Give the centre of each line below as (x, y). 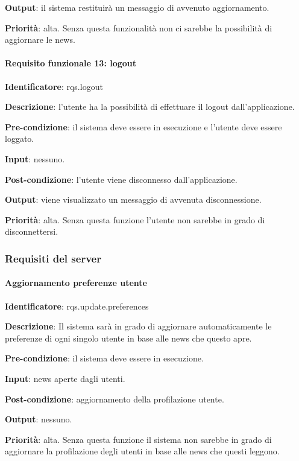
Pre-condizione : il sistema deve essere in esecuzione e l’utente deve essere (143, 126)
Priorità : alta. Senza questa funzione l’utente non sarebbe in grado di (135, 219)
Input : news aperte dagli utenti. (65, 378)
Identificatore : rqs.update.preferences (77, 306)
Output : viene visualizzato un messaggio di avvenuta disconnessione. (133, 199)
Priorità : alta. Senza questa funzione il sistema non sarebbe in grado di (138, 439)
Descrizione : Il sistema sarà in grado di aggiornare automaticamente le (138, 326)
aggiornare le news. (40, 40)
